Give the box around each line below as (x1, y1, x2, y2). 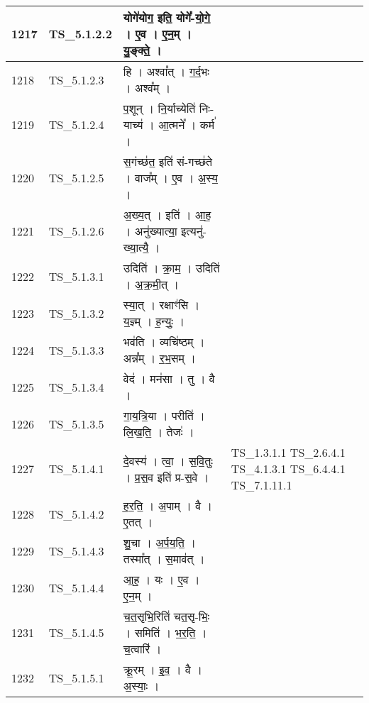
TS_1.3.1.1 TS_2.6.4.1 (231, 444, 346, 460)
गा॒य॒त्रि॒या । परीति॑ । (123, 407, 205, 424)
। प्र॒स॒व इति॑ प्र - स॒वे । (123, 468, 209, 485)
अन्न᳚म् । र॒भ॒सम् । (123, 350, 196, 366)
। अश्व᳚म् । (123, 79, 171, 96)
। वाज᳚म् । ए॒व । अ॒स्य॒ (123, 170, 218, 186)
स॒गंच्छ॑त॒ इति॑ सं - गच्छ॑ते (123, 153, 212, 170)
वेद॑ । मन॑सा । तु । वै (123, 370, 215, 387)
